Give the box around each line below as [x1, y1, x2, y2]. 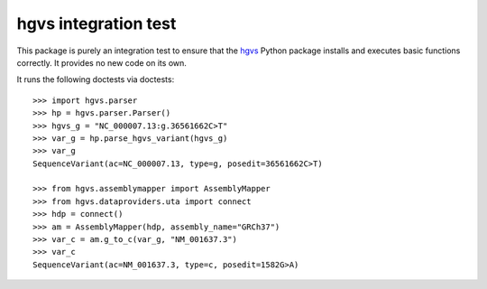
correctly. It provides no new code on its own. [16, 57, 187, 68]
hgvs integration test [16, 14, 177, 33]
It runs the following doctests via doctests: [16, 74, 175, 85]
